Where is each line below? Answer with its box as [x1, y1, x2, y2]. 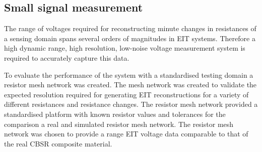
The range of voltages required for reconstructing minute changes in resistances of [4, 23, 256, 34]
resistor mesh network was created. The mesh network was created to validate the [4, 79, 257, 90]
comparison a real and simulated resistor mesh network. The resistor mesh [4, 118, 234, 129]
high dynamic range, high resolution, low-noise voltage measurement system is [4, 43, 245, 53]
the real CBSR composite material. [4, 138, 112, 148]
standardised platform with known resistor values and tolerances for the [4, 108, 226, 119]
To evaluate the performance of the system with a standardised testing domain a [4, 69, 253, 80]
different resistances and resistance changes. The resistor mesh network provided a [4, 99, 258, 109]
